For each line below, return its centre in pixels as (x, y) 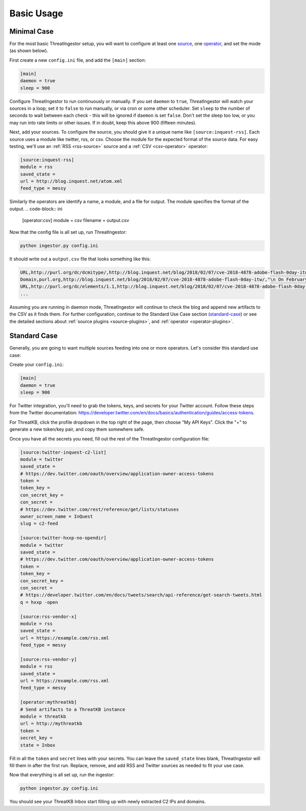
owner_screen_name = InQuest (57, 517)
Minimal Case (32, 31)
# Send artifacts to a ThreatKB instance (73, 709)
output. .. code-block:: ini (36, 209)
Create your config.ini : (36, 364)
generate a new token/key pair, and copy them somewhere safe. (77, 429)
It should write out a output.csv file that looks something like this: (80, 259)
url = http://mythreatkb (51, 724)
